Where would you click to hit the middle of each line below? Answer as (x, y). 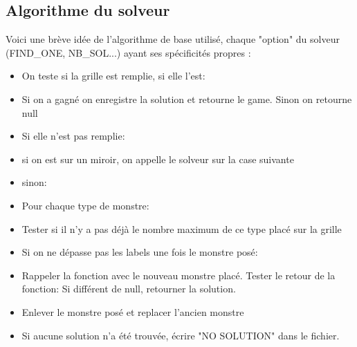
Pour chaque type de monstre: (85, 205)
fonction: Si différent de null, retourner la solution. (129, 289)
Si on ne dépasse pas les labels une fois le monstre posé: (140, 252)
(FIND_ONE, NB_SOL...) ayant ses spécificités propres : (128, 52)
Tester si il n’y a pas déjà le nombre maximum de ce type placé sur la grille (182, 228)
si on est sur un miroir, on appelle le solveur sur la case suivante (158, 159)
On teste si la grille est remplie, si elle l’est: (113, 76)
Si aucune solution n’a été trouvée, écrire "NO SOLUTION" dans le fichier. (181, 335)
